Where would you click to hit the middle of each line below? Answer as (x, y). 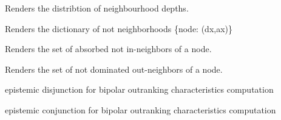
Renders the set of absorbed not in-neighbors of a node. (108, 49)
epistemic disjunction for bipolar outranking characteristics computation (139, 89)
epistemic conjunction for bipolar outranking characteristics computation (140, 109)
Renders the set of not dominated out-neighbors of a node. (114, 69)
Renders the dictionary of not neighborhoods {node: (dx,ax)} (119, 28)
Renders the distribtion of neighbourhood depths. (97, 8)
